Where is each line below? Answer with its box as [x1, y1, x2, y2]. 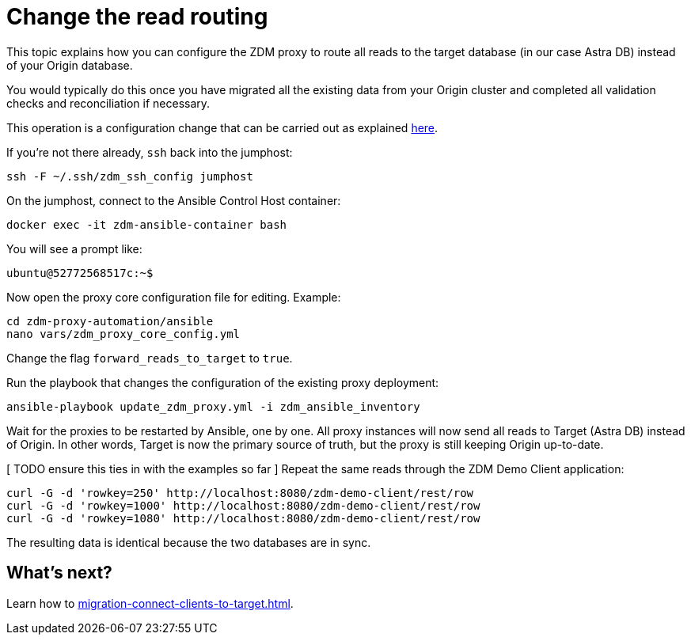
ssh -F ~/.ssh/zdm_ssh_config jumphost [6, 169, 253, 183]
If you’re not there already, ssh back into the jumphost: [6, 145, 293, 159]
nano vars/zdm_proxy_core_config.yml [6, 327, 241, 340]
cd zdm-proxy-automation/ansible [6, 314, 214, 328]
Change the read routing [6, 3, 268, 30]
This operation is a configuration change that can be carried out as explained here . [6, 120, 439, 135]
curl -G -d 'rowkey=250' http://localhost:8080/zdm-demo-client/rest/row [6, 486, 474, 499]
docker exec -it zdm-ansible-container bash [6, 218, 287, 231]
